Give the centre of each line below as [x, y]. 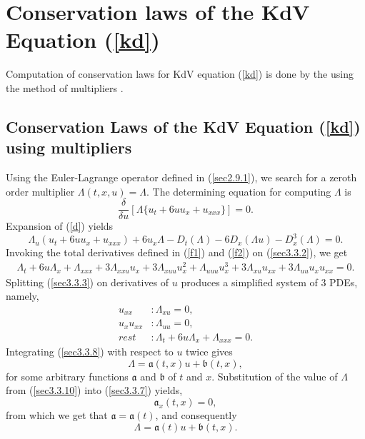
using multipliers [69, 147]
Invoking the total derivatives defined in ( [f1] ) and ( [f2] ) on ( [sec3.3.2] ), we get [177, 252]
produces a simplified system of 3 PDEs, [269, 282]
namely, [22, 296]
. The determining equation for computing [239, 191]
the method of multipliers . [65, 87]
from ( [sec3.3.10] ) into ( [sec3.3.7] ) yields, [94, 390]
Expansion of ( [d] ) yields [60, 226]
